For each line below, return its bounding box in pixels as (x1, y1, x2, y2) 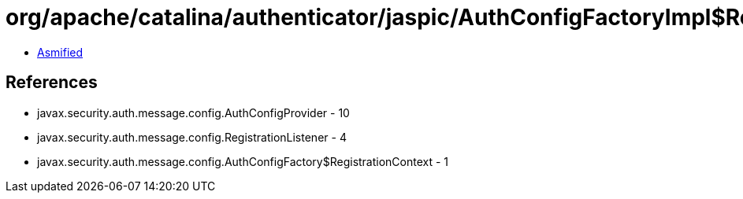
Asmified (37, 45, 84, 59)
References (6, 72, 98, 93)
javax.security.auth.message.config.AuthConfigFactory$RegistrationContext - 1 (37, 154, 449, 168)
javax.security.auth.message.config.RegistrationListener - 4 (37, 130, 347, 144)
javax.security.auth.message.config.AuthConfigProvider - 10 (37, 105, 350, 120)
